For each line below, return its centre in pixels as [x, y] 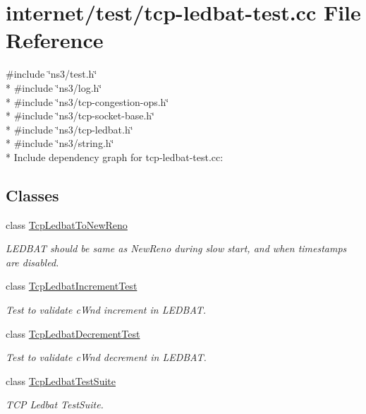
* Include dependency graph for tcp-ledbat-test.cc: [115, 156]
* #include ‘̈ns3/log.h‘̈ [54, 87]
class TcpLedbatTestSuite [61, 380]
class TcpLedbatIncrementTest [72, 286]
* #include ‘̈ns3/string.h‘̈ [60, 143]
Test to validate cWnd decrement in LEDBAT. [106, 357]
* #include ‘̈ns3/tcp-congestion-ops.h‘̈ [87, 101]
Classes [32, 195]
